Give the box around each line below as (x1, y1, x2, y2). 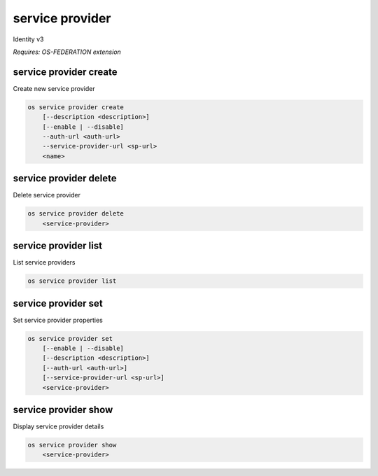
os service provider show (27, 441, 117, 449)
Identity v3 (13, 35, 44, 43)
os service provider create (27, 103, 124, 111)
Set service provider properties (13, 316, 103, 324)
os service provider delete (27, 210, 124, 218)
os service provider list (27, 277, 117, 285)
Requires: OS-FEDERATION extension (13, 48, 122, 56)
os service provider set (27, 335, 113, 342)
